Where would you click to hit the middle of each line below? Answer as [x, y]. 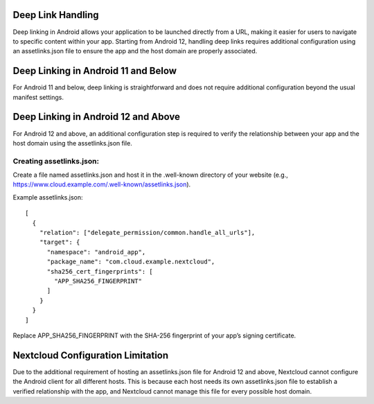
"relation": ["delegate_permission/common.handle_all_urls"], [147, 232]
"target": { [60, 242]
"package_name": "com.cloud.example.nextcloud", [131, 262]
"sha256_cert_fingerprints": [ [100, 271]
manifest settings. [38, 97]
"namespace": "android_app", [96, 252]
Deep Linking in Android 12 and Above [96, 117]
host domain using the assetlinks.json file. [73, 143]
